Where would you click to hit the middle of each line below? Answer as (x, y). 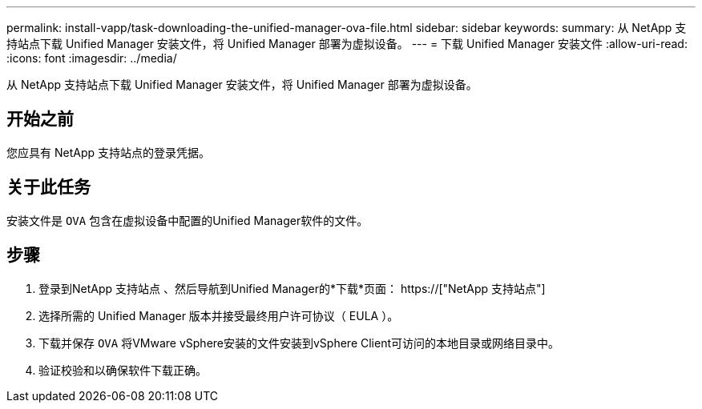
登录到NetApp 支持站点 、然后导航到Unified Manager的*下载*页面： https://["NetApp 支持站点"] (292, 288)
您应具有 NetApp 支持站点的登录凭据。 (108, 152)
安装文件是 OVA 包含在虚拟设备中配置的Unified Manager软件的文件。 (188, 220)
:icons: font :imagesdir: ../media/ (92, 58)
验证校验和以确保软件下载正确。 (123, 370)
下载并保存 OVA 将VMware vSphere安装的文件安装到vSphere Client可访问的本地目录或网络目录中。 (299, 343)
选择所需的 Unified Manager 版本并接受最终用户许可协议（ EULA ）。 (219, 315)
